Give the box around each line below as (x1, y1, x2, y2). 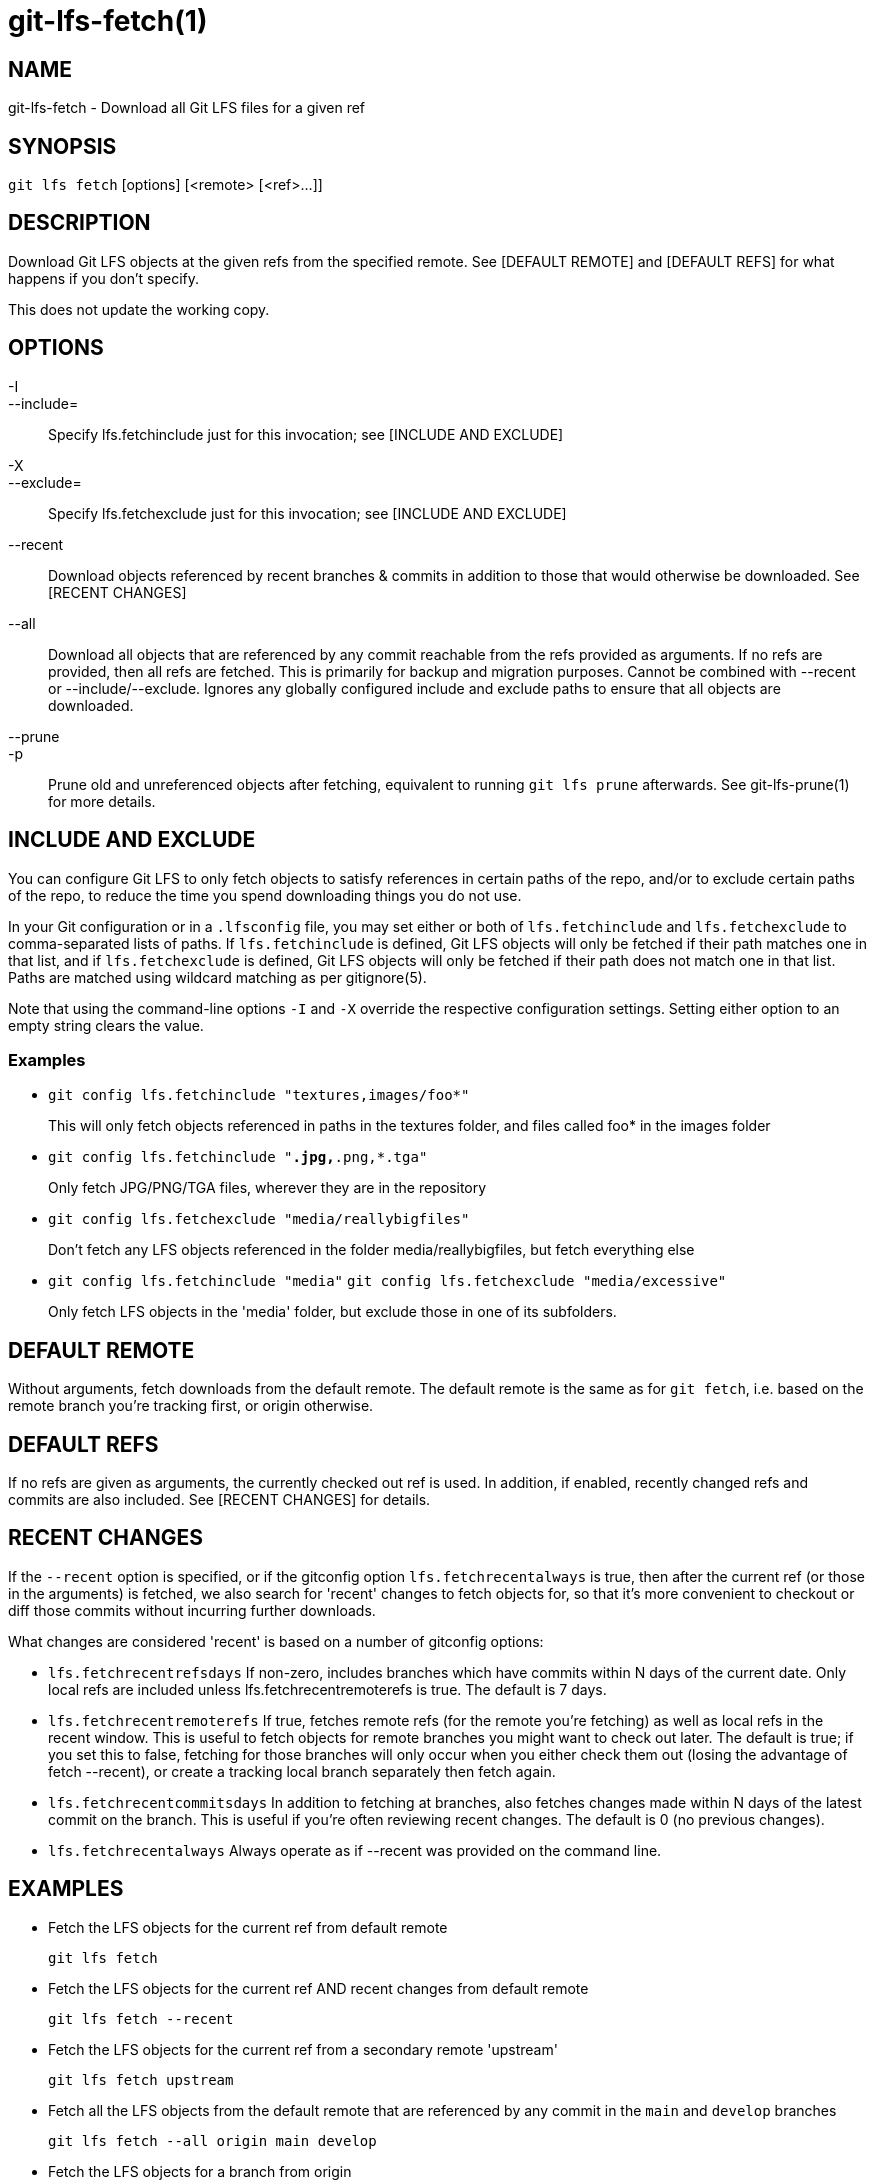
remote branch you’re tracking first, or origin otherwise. (8, 1397, 374, 1415)
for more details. (48, 792, 156, 810)
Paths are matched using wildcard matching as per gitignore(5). (8, 968, 427, 986)
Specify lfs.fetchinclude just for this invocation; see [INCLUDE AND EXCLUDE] (48, 425, 564, 443)
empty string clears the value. (8, 1016, 204, 1034)
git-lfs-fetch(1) (8, 4, 208, 38)
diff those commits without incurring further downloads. (8, 1601, 376, 1619)
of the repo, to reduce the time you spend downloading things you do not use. (8, 886, 522, 904)
